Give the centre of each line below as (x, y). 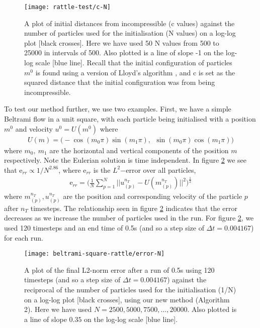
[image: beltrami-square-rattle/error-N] (95, 254)
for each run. (24, 237)
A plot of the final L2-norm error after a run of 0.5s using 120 (119, 269)
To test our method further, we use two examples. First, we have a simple (118, 109)
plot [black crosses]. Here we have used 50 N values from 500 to (122, 42)
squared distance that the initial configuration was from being (120, 82)
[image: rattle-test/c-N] (67, 7)
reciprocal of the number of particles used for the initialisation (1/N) (130, 290)
